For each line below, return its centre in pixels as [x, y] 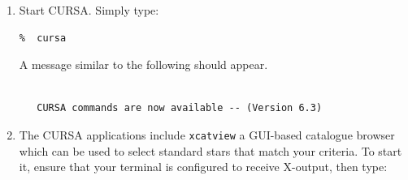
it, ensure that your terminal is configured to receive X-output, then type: [203, 167]
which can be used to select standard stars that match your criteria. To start [211, 150]
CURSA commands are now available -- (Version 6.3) [180, 108]
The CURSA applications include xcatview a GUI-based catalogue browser [207, 134]
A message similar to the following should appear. [143, 64]
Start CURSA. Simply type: [89, 10]
